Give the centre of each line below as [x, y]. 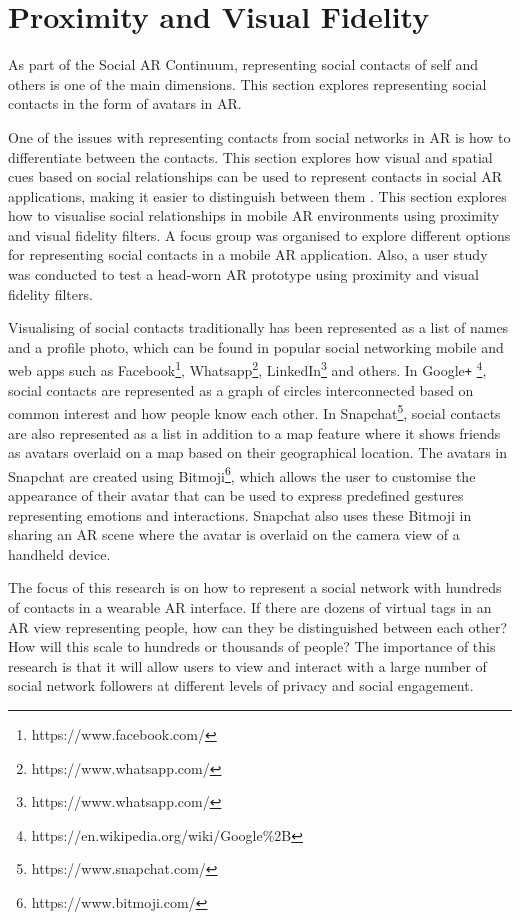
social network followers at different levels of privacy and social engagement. [241, 685]
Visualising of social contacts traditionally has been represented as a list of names [258, 327]
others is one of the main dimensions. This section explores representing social [247, 83]
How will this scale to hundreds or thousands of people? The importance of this [252, 646]
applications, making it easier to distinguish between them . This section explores [257, 195]
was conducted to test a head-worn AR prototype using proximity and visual [243, 274]
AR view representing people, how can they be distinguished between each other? [258, 626]
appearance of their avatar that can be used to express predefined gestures [236, 495]
